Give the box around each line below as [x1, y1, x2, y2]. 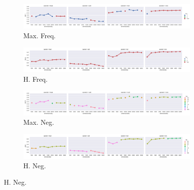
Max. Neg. [23, 117, 54, 127]
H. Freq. [23, 73, 48, 84]
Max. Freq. [23, 30, 56, 40]
